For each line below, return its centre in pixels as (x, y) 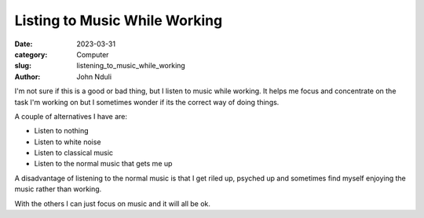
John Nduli (94, 76)
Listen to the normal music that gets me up (103, 164)
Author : (27, 76)
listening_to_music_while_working (131, 66)
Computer (93, 54)
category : (31, 54)
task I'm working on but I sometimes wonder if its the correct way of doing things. (147, 102)
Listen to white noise (68, 142)
